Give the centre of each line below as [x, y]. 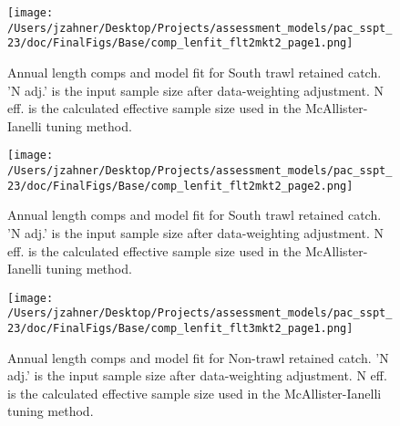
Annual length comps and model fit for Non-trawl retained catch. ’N [198, 357]
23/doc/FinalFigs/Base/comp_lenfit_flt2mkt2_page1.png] [180, 43]
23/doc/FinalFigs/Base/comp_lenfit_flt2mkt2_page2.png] [180, 186]
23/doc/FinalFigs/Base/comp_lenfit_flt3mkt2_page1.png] [180, 328]
